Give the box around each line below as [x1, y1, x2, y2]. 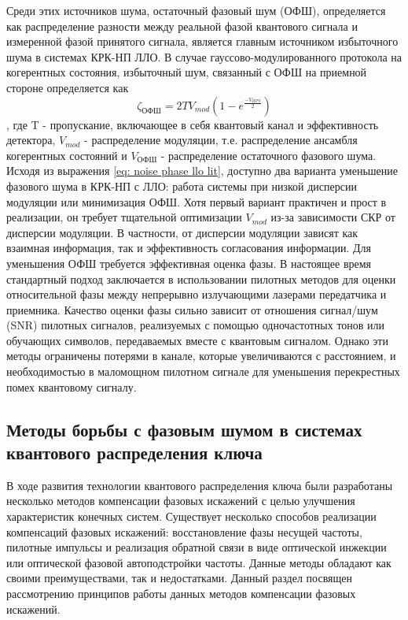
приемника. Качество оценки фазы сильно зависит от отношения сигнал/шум [6, 301, 378, 317]
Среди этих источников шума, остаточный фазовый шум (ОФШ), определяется [6, 2, 386, 18]
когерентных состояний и [6, 147, 127, 163]
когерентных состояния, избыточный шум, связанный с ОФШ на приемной [6, 64, 367, 80]
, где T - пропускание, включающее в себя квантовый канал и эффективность [6, 116, 379, 132]
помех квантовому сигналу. [6, 378, 137, 395]
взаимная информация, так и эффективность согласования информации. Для [6, 239, 371, 256]
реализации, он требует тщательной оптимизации [6, 209, 242, 225]
